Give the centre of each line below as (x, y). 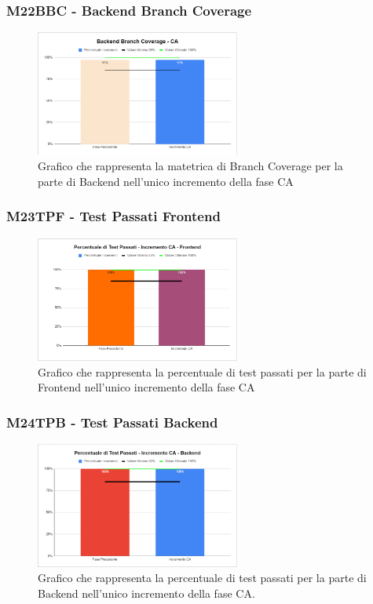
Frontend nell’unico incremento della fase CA (146, 387)
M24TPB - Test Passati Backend (112, 422)
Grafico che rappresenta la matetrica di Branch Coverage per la (190, 166)
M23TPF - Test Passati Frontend (113, 216)
